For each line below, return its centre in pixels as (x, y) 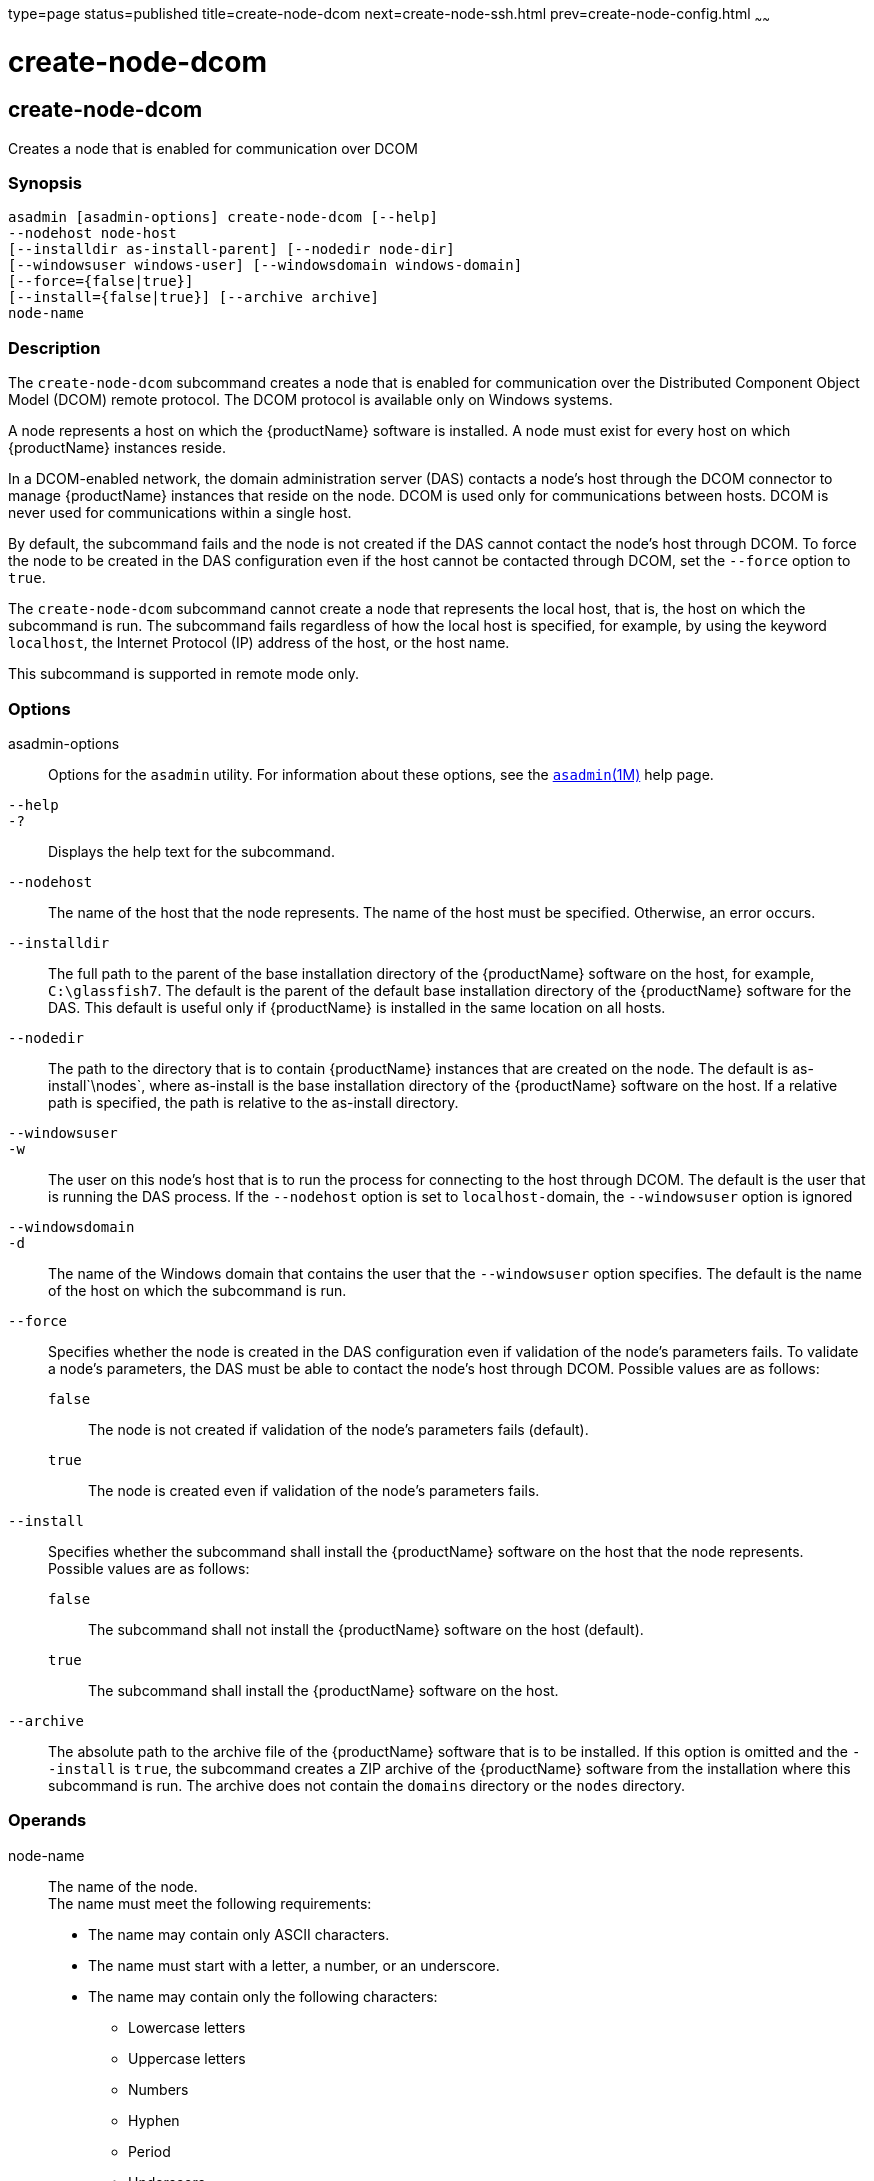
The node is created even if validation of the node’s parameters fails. (314, 1490)
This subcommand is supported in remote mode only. (184, 674)
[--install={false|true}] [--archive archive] (193, 297)
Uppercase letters (187, 2058)
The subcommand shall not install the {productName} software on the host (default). (366, 1629)
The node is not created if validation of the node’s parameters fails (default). (338, 1429)
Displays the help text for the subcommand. (191, 851)
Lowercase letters (187, 2027)
